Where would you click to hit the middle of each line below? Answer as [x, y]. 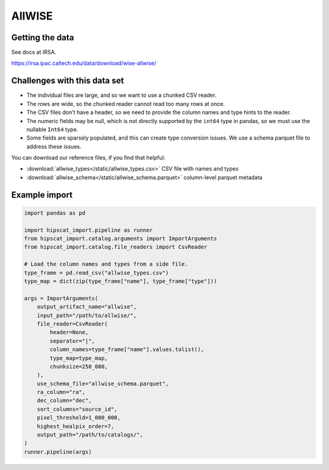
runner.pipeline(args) [58, 452]
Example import [42, 195]
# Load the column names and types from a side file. [106, 264]
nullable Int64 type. [52, 129]
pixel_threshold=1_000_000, [79, 418]
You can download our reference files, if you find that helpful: [88, 158]
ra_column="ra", [61, 392]
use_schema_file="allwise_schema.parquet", [103, 383]
